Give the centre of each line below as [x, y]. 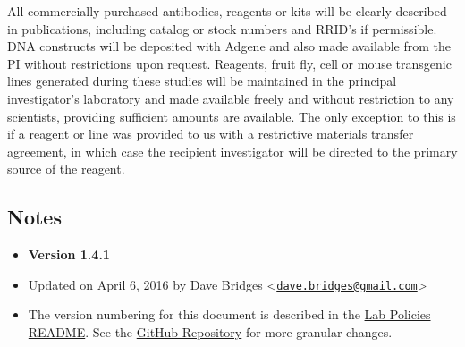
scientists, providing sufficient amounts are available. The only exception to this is [232, 116]
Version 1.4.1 [69, 254]
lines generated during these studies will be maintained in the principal [202, 81]
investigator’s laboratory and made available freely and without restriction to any [231, 98]
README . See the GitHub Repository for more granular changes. [210, 331]
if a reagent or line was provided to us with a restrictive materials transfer [211, 134]
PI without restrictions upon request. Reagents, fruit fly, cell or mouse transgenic [229, 63]
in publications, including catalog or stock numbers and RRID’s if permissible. [222, 28]
